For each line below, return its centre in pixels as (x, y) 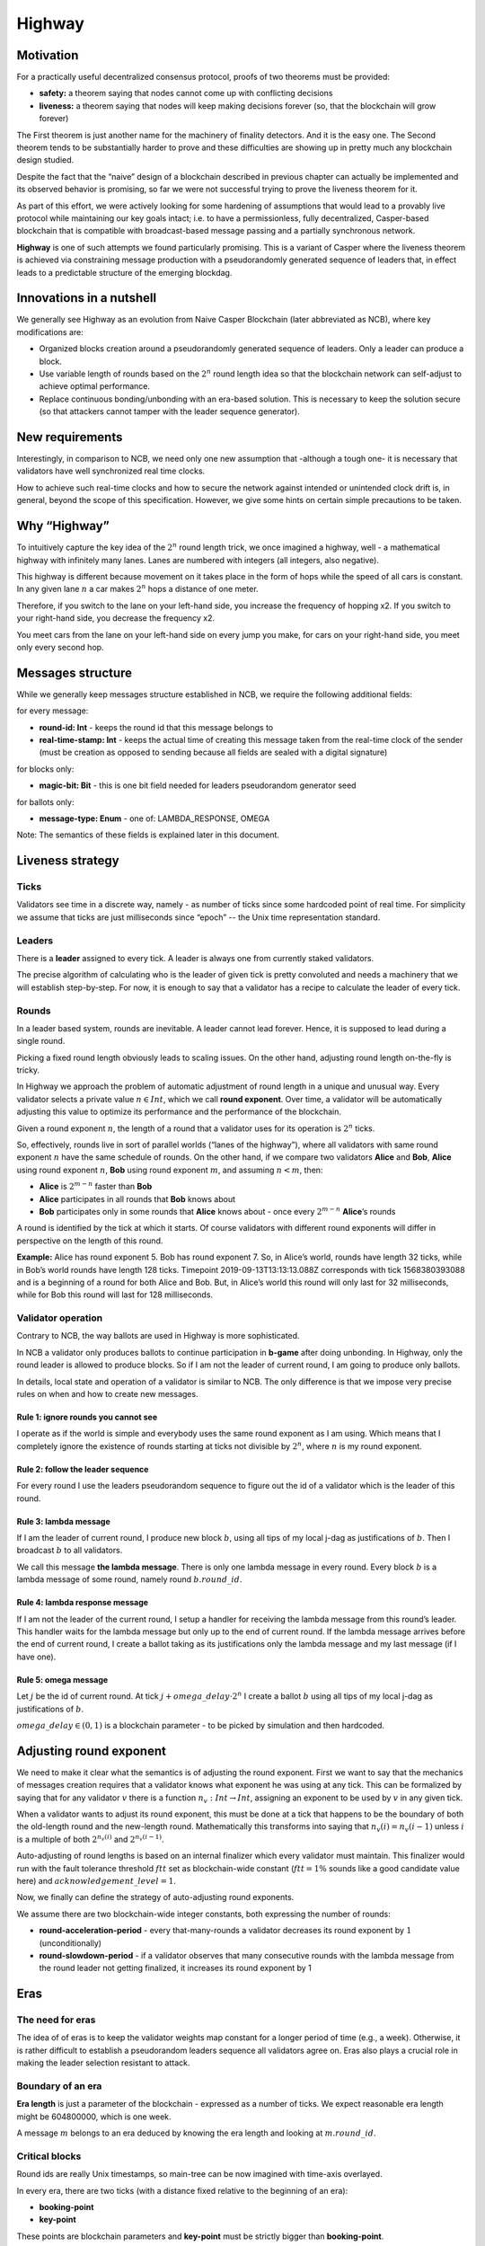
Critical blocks (49, 2156)
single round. (41, 1041)
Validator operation (60, 1318)
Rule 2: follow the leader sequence (83, 1469)
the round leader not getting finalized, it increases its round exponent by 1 (175, 1968)
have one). (36, 1657)
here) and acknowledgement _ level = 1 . (97, 1880)
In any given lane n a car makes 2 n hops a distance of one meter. (138, 588)
